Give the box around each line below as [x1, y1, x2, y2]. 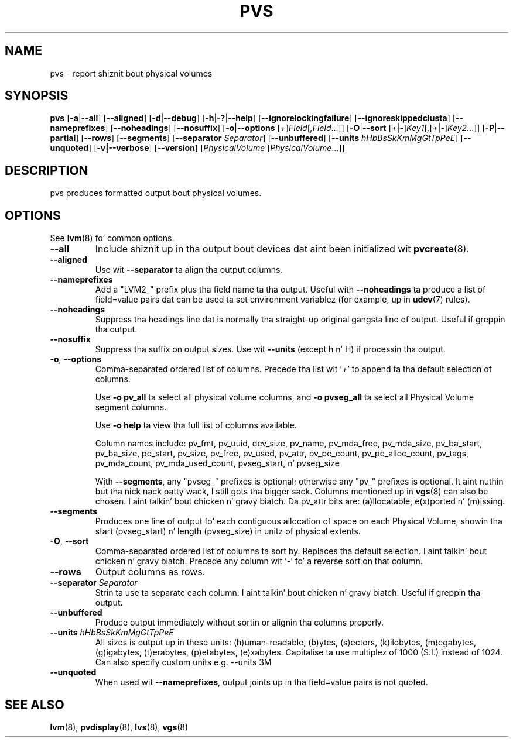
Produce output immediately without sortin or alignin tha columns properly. [95, 617, 384, 628]
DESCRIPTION [5, 163, 88, 178]
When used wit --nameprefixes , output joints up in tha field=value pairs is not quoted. [95, 677, 428, 688]
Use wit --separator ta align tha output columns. [95, 264, 283, 275]
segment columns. [95, 402, 167, 413]
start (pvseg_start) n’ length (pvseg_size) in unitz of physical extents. [95, 526, 361, 537]
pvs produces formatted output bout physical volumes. [50, 188, 262, 198]
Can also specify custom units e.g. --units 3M [95, 657, 272, 668]
